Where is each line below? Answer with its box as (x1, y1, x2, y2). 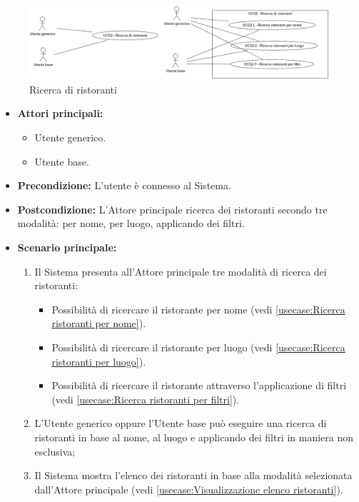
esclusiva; (34, 443, 76, 458)
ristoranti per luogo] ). (51, 353, 146, 368)
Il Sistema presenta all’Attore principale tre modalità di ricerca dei (34, 263, 327, 278)
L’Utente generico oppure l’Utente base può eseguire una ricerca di (34, 416, 327, 431)
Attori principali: (17, 106, 103, 121)
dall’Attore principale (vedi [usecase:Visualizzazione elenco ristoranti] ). (34, 481, 343, 496)
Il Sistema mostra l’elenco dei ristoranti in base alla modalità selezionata (34, 468, 353, 483)
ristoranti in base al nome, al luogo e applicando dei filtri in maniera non (34, 429, 353, 444)
